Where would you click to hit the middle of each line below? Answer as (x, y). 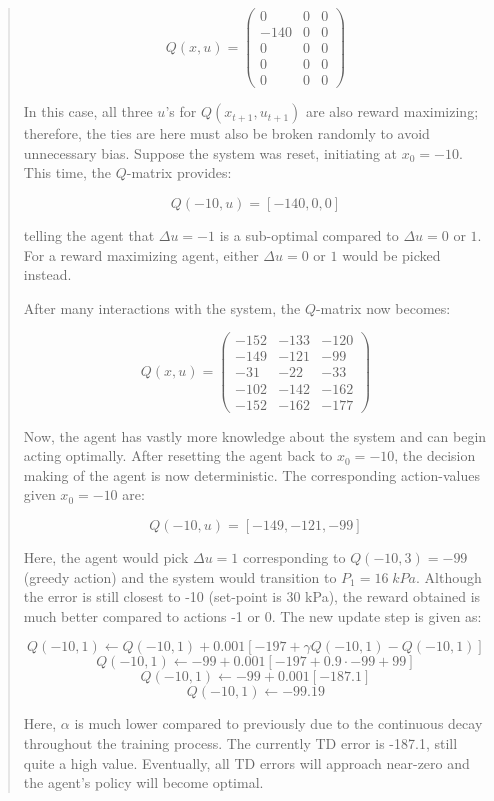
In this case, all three (88, 111)
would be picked (391, 254)
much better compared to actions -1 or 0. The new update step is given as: (252, 615)
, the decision (435, 455)
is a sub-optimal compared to (309, 235)
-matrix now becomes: (383, 307)
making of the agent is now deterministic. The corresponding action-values (251, 474)
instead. (47, 274)
